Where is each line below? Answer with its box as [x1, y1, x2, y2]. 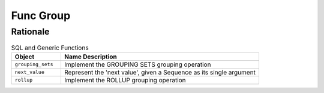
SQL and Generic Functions [11, 44, 89, 52]
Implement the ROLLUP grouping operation [64, 76, 186, 84]
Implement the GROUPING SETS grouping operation [64, 60, 211, 69]
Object [14, 52, 35, 61]
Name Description [64, 52, 117, 61]
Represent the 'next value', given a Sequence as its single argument [64, 68, 256, 76]
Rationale [11, 26, 50, 37]
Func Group [11, 9, 71, 22]
